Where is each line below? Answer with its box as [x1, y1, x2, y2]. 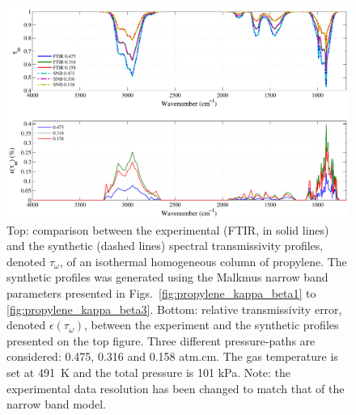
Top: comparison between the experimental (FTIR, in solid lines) [6, 221, 329, 238]
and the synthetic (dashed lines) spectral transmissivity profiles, [6, 237, 324, 254]
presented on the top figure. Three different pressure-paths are [6, 332, 316, 349]
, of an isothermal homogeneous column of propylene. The [59, 252, 347, 269]
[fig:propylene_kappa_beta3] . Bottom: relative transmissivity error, [6, 300, 342, 317]
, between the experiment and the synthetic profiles [84, 316, 339, 333]
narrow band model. [6, 396, 106, 413]
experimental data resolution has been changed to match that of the [6, 379, 345, 396]
